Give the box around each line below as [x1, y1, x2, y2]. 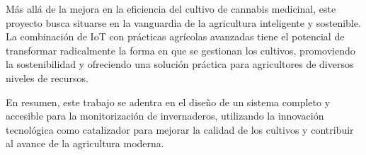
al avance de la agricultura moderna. [6, 136, 164, 151]
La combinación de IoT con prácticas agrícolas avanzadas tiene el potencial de [6, 29, 345, 44]
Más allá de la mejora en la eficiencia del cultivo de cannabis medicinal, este [6, 1, 336, 16]
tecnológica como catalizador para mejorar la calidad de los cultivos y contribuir [6, 122, 354, 137]
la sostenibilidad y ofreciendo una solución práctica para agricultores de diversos [6, 57, 354, 71]
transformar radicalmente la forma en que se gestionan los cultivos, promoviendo [6, 42, 355, 57]
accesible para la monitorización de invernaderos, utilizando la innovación [6, 108, 324, 123]
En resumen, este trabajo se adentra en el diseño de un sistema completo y [6, 94, 331, 109]
